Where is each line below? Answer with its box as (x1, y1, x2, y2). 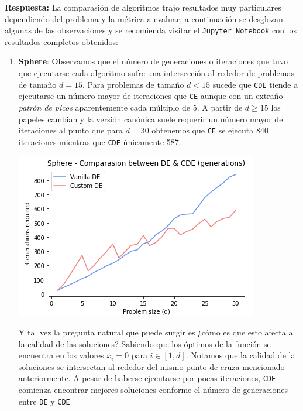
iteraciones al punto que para (18, 124, 123, 136)
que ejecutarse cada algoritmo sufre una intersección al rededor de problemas (18, 67, 294, 79)
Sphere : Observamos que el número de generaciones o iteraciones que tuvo (18, 55, 288, 67)
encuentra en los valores (18, 349, 104, 361)
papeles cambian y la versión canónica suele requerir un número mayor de (18, 112, 283, 125)
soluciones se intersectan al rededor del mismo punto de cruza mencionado (18, 360, 285, 372)
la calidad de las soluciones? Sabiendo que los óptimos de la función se (18, 337, 271, 350)
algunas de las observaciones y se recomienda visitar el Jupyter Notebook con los (5, 24, 297, 36)
